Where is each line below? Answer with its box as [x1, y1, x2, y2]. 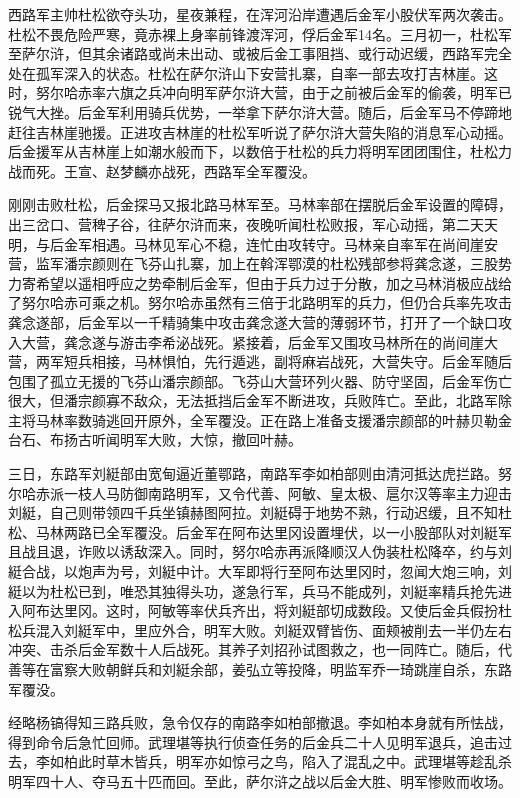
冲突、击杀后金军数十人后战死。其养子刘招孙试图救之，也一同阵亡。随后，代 [8, 639, 512, 660]
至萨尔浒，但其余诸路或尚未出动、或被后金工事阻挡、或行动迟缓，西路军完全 [8, 43, 512, 64]
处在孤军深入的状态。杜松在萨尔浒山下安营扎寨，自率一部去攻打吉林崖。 [8, 62, 484, 83]
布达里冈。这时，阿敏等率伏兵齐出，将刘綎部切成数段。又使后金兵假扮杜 [35, 600, 512, 621]
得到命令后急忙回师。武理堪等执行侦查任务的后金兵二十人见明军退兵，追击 [8, 731, 498, 752]
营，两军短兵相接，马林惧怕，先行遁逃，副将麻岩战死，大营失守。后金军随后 [8, 351, 512, 372]
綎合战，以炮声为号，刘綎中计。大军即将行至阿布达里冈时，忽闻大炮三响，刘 [8, 561, 512, 582]
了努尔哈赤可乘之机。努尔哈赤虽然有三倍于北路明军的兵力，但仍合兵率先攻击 [8, 292, 512, 313]
